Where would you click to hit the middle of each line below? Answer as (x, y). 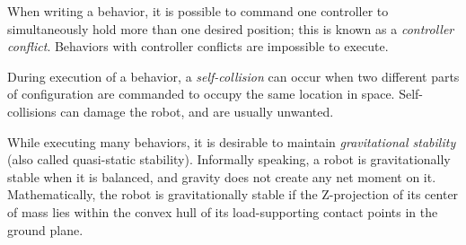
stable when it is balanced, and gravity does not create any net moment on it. (222, 176)
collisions (32, 111)
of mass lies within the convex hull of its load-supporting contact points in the (223, 211)
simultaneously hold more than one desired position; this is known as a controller (231, 28)
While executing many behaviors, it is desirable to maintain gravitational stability (232, 141)
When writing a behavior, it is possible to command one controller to (198, 11)
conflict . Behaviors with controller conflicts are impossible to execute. (198, 46)
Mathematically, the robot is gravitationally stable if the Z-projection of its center (233, 194)
